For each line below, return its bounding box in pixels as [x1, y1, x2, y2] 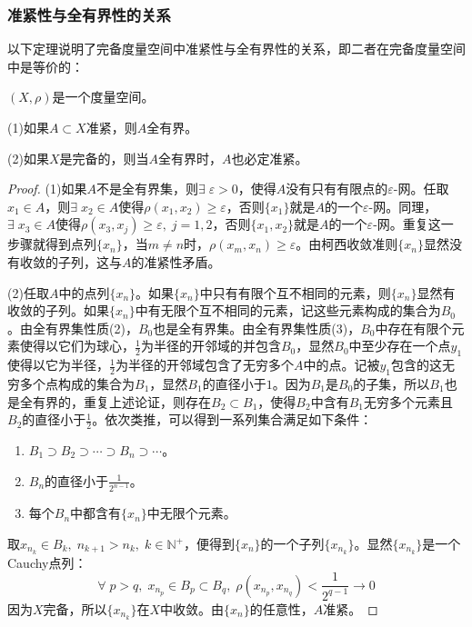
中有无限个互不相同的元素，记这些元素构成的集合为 [135, 301, 441, 320]
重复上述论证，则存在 [83, 392, 211, 411]
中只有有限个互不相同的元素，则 [199, 283, 391, 302]
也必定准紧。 [231, 148, 308, 167]
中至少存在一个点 [348, 336, 451, 355]
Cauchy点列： [7, 552, 87, 572]
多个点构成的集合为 [19, 373, 135, 393]
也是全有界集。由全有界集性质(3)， [153, 318, 361, 337]
